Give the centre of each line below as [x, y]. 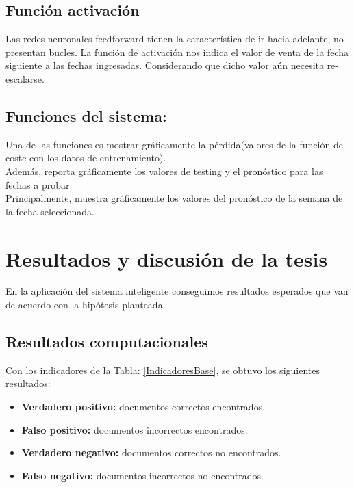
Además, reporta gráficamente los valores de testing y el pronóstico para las [164, 171]
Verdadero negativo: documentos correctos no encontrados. [151, 452]
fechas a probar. [39, 184]
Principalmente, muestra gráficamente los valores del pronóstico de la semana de [174, 198]
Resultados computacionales [107, 342]
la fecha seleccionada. [50, 211]
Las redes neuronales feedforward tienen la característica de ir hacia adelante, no [175, 39]
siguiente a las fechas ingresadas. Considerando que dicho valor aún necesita [165, 65]
